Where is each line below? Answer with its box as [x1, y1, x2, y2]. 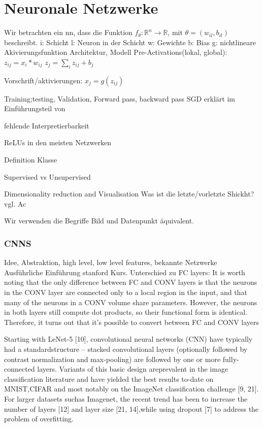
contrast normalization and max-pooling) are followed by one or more [4, 353, 221, 364]
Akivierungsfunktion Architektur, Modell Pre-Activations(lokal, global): [4, 47, 227, 57]
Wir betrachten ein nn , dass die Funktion [4, 27, 133, 38]
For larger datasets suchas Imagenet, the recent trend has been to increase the [4, 393, 248, 404]
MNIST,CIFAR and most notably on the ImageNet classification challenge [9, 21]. [4, 383, 259, 394]
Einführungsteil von [4, 103, 65, 114]
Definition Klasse [4, 154, 57, 165]
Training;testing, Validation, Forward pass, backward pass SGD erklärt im [4, 93, 235, 104]
